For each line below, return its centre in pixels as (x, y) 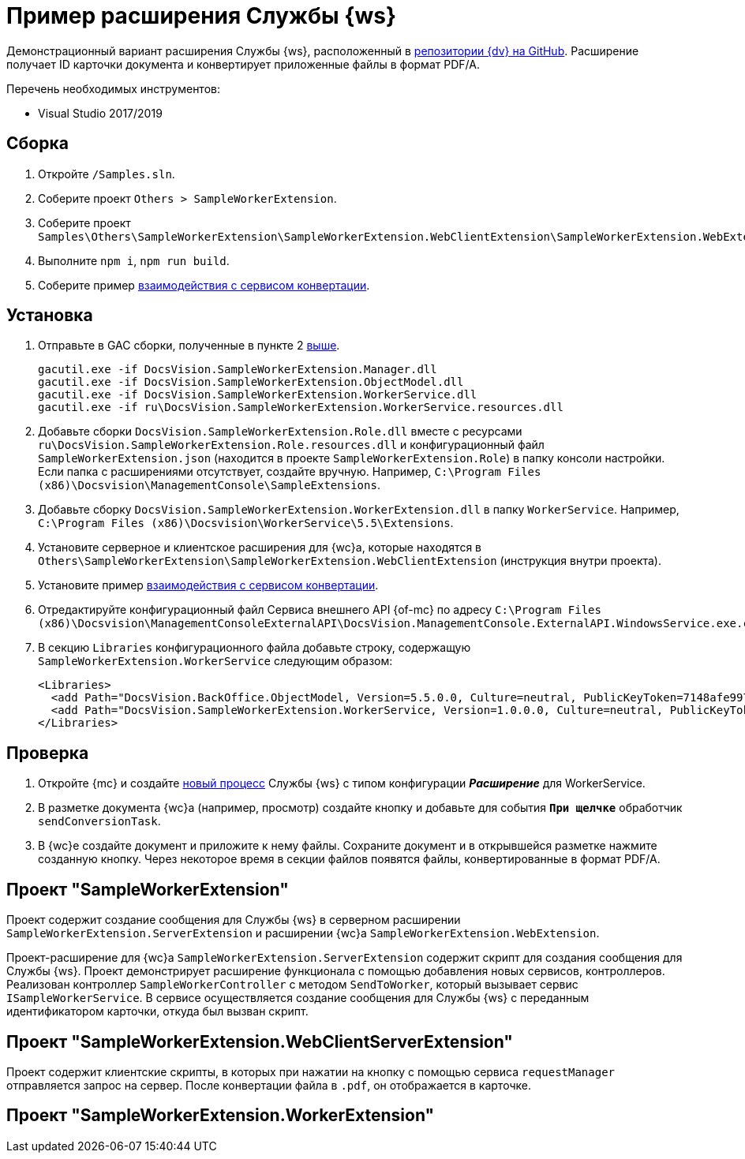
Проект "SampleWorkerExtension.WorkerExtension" (221, 1116)
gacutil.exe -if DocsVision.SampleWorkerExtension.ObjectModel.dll (251, 382)
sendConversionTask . (99, 821)
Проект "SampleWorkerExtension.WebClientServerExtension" (260, 1041)
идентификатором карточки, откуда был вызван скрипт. (157, 1011)
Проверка (48, 753)
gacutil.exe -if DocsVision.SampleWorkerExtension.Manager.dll (238, 370)
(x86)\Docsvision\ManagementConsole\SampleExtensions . (209, 485)
